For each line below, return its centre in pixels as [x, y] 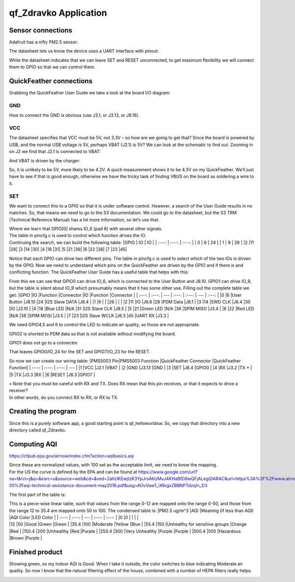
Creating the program [43, 412]
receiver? [18, 391]
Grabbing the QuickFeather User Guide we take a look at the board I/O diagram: [90, 93]
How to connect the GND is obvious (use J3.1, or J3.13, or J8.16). [74, 115]
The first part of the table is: [37, 494]
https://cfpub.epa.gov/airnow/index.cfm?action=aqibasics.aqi [72, 456]
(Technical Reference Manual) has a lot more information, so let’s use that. [84, 219]
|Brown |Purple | [26, 538]
